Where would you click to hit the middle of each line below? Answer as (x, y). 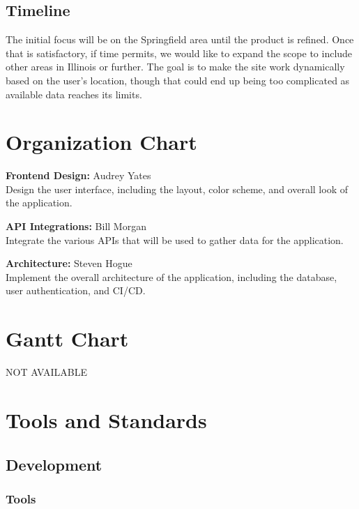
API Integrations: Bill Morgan (76, 226)
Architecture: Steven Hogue (69, 263)
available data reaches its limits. (74, 94)
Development (54, 464)
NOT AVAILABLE (47, 372)
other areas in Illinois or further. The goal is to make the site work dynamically (175, 67)
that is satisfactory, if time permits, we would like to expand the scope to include (179, 53)
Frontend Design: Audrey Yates (78, 175)
